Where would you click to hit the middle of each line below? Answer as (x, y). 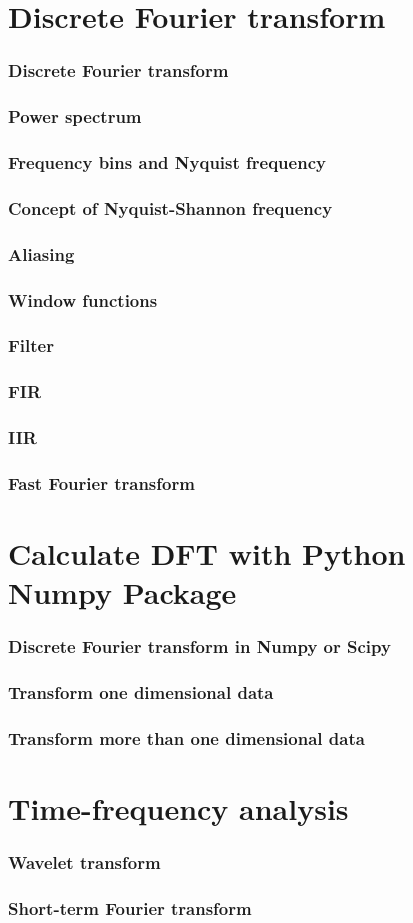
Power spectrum (75, 116)
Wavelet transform (84, 862)
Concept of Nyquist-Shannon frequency (170, 207)
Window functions (83, 299)
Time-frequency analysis (178, 808)
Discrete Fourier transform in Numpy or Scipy (199, 646)
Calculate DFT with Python (207, 553)
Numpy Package (122, 592)
